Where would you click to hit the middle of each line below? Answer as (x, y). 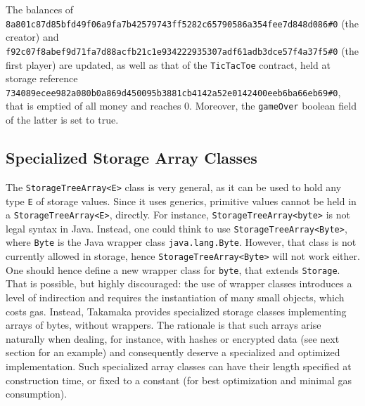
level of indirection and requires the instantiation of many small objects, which (175, 297)
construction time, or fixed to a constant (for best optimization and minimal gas (179, 380)
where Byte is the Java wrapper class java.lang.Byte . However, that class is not (181, 242)
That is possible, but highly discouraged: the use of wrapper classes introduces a (179, 283)
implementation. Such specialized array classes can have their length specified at (179, 366)
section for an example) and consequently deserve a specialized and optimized (173, 352)
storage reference (42, 78)
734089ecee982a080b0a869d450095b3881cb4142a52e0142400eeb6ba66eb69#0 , (173, 92)
